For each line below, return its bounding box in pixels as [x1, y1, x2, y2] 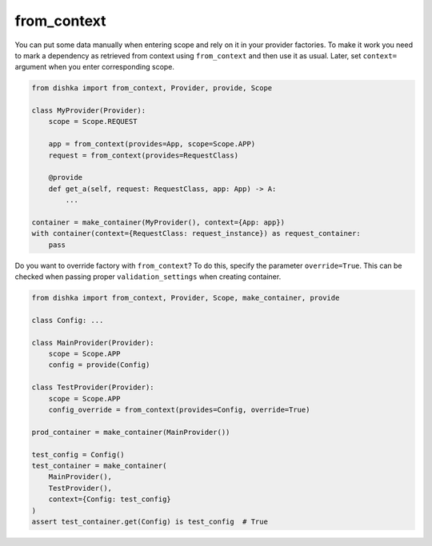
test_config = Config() [31, 450, 126, 459]
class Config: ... [31, 316, 104, 325]
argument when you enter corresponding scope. [14, 62, 175, 72]
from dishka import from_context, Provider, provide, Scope [31, 84, 273, 93]
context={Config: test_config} [48, 495, 171, 504]
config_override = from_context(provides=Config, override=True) [48, 405, 310, 415]
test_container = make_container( [31, 461, 167, 470]
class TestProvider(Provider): [31, 383, 155, 392]
